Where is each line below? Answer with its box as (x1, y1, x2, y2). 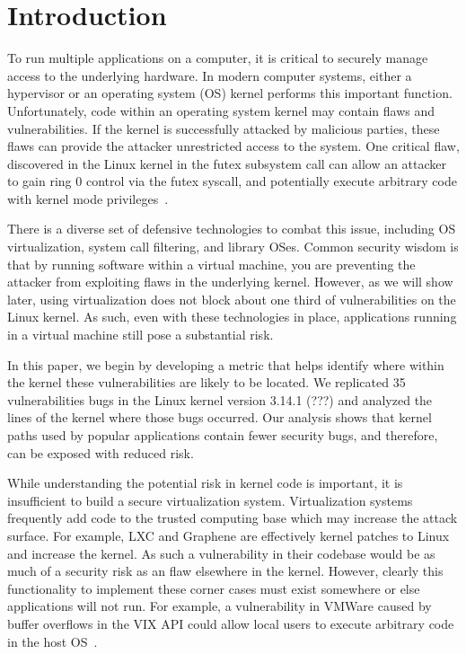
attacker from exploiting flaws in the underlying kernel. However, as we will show (7, 272, 453, 291)
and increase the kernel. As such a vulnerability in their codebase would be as (7, 544, 435, 562)
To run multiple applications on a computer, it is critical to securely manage (7, 49, 428, 67)
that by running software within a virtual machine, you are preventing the (7, 254, 416, 273)
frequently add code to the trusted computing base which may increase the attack (7, 508, 458, 527)
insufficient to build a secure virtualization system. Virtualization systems (7, 490, 413, 509)
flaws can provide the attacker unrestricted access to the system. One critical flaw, (7, 137, 460, 155)
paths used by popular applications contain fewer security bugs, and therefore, (7, 426, 438, 444)
